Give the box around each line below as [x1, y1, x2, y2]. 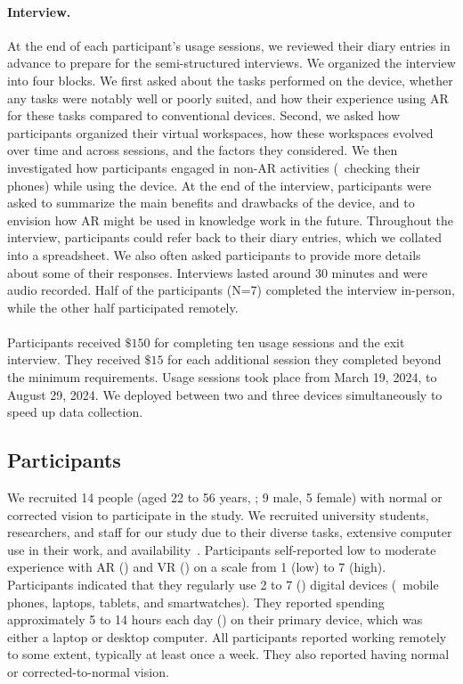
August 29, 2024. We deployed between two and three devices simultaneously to [7, 385, 443, 403]
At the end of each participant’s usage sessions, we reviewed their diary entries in [7, 36, 451, 54]
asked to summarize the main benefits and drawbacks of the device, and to [7, 193, 415, 212]
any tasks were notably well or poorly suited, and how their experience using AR [7, 88, 449, 107]
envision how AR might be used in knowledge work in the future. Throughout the [7, 210, 453, 229]
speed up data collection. [7, 403, 143, 421]
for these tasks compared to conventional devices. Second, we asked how [7, 106, 401, 125]
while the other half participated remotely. [7, 297, 239, 316]
